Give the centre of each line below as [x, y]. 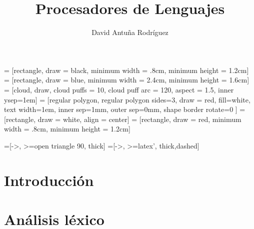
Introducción [49, 180]
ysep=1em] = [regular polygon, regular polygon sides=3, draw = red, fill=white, [127, 99]
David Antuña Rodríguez [130, 32]
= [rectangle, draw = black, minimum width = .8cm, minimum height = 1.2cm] [126, 70]
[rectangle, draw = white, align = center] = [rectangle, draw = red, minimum [123, 119]
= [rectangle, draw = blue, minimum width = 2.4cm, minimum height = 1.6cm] [127, 80]
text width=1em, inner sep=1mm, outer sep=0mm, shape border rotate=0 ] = [125, 109]
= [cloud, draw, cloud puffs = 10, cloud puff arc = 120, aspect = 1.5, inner [119, 89]
